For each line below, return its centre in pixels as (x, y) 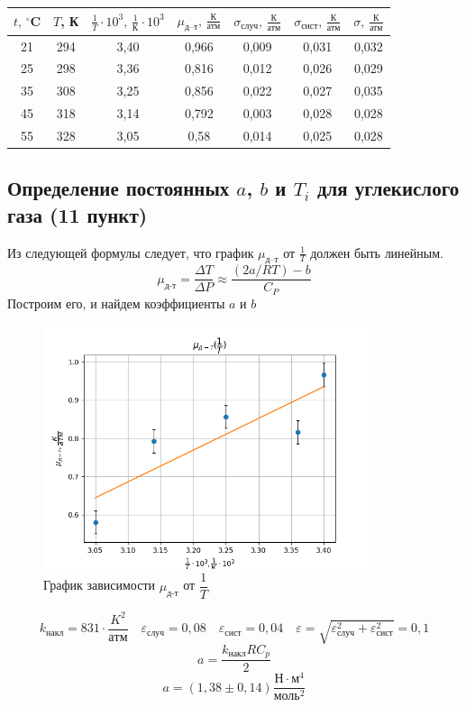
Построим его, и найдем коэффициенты (116, 303)
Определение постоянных (119, 188)
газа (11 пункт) (78, 214)
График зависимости (100, 585)
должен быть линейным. (377, 252)
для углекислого (388, 188)
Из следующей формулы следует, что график (131, 252)
